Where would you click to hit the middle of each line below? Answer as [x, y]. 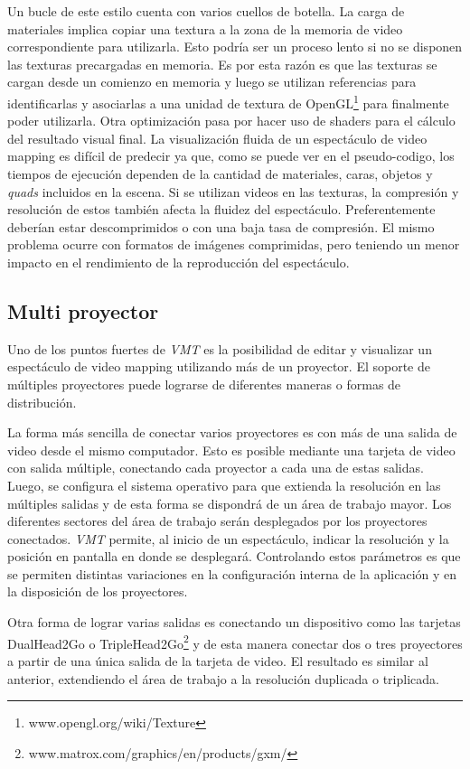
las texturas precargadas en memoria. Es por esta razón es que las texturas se [222, 64]
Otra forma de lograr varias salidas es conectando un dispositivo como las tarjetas [234, 622]
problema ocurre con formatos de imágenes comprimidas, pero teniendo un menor [234, 244]
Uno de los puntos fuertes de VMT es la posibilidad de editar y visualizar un [220, 348]
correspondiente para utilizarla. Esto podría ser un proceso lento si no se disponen [235, 47]
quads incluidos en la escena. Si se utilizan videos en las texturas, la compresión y [233, 191]
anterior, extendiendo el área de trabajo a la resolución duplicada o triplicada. [223, 678]
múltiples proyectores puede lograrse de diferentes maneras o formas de [204, 384]
